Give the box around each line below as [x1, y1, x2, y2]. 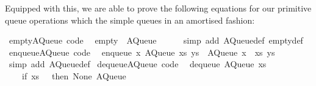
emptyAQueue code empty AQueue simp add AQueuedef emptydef [9, 34, 303, 47]
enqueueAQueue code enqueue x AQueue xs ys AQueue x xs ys [9, 45, 275, 58]
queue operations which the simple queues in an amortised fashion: [5, 13, 255, 26]
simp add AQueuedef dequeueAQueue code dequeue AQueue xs [9, 58, 267, 70]
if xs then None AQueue [21, 69, 126, 82]
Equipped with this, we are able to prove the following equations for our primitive [5, 2, 312, 14]
